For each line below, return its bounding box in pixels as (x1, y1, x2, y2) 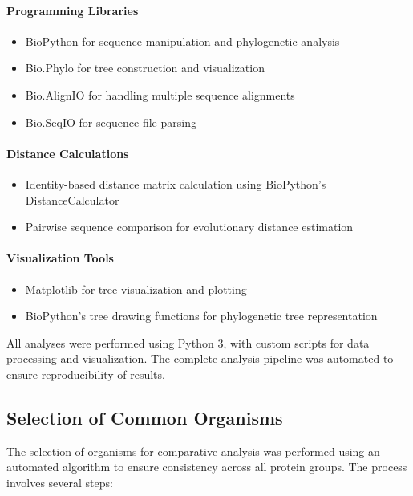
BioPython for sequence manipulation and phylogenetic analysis (25, 32, 340, 49)
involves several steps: (6, 474, 113, 490)
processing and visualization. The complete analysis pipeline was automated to (6, 350, 394, 367)
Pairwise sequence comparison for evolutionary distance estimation (25, 218, 354, 235)
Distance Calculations (6, 144, 129, 161)
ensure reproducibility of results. (6, 365, 165, 382)
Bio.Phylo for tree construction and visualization (25, 59, 265, 76)
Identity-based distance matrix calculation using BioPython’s (25, 175, 326, 192)
